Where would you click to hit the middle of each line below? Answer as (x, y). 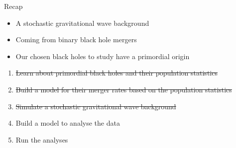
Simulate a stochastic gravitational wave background (96, 106)
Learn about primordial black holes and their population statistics (117, 73)
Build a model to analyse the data (68, 123)
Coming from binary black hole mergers (76, 39)
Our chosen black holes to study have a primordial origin (103, 56)
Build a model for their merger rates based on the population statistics (124, 89)
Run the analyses (42, 139)
